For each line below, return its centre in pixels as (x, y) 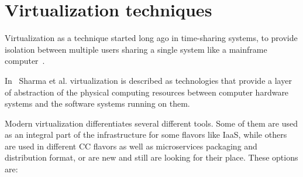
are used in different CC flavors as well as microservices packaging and (131, 146)
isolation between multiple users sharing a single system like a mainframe (136, 49)
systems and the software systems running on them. (97, 103)
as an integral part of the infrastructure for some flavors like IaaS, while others (146, 135)
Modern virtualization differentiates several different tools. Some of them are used (151, 123)
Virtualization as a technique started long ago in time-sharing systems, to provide (151, 38)
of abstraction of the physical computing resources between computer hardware (147, 92)
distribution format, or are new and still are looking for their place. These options (151, 157)
